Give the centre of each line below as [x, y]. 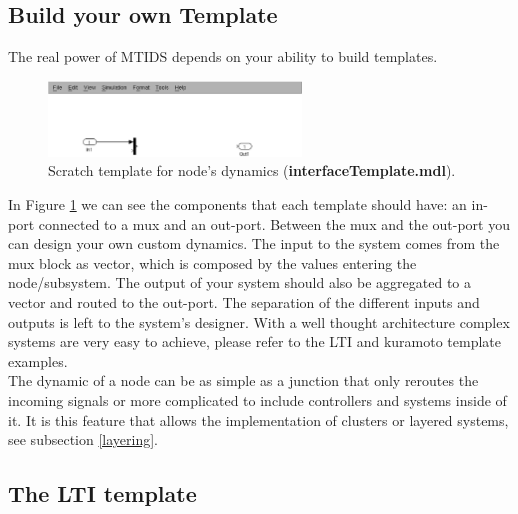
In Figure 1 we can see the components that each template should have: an [237, 204]
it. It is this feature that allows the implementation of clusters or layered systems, [258, 419]
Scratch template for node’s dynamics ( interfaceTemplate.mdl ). [252, 170]
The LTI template [102, 493]
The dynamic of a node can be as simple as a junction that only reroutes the [243, 380]
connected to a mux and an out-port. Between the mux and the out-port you [274, 223]
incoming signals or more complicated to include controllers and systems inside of [257, 399]
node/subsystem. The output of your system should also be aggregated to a [239, 282]
